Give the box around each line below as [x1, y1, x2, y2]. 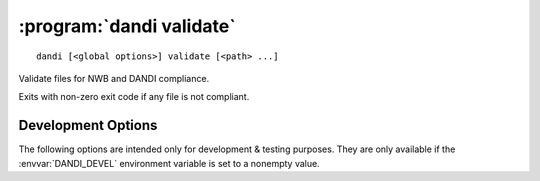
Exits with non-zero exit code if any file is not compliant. [18, 91, 250, 103]
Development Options [18, 117, 158, 134]
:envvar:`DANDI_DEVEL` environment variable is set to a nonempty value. [18, 157, 320, 169]
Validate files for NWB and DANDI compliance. [18, 72, 210, 84]
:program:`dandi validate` [18, 15, 236, 37]
